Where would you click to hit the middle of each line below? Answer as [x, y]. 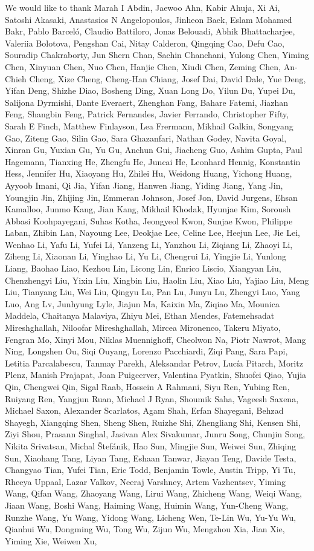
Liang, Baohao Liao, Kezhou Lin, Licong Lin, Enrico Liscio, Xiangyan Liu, [143, 268]
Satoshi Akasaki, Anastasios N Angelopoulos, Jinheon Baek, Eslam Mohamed [149, 19]
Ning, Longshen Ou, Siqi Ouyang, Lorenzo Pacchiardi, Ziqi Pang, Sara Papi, [146, 351]
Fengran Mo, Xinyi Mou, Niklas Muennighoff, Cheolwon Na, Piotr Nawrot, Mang [155, 339]
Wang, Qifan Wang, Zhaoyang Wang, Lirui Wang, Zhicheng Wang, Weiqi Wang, [153, 493]
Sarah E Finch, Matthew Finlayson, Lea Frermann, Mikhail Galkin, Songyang [149, 126]
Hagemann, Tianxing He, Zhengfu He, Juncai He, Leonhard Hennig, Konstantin [153, 161]
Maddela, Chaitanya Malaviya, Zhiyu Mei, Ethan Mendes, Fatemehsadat [140, 315]
